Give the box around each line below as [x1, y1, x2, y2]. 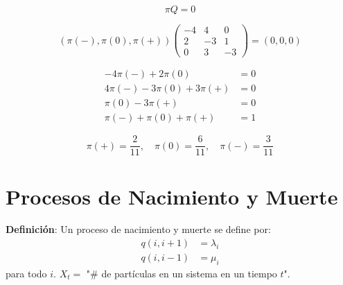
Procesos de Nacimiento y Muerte [6, 182, 338, 210]
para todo [6, 266, 47, 280]
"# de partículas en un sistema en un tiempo [86, 266, 277, 280]
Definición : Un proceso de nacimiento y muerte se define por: [6, 222, 271, 236]
